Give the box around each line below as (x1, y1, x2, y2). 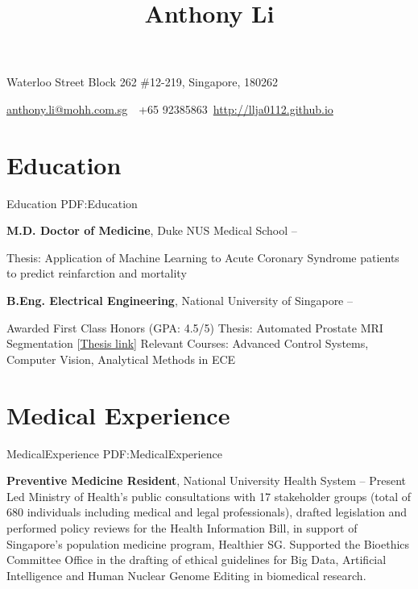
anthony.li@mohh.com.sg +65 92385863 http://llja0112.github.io (6, 100, 333, 117)
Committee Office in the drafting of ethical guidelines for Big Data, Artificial (6, 551, 387, 568)
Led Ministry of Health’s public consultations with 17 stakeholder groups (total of (6, 487, 412, 504)
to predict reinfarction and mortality (6, 265, 187, 282)
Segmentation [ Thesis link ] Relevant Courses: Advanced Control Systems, (6, 335, 369, 352)
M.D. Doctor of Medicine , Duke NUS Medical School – (6, 222, 297, 239)
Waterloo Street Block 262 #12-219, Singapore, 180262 (6, 73, 279, 90)
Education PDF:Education (6, 194, 138, 211)
